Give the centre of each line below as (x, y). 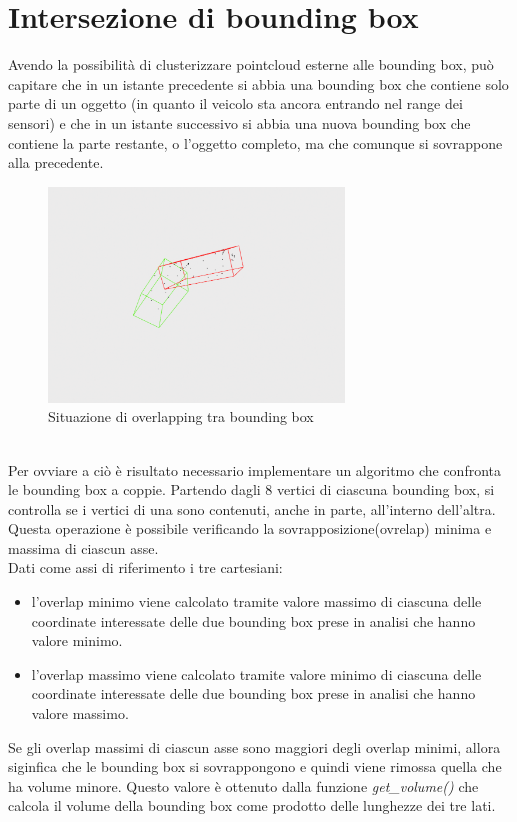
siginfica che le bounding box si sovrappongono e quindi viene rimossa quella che (255, 766)
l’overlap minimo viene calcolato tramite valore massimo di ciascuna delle (256, 601)
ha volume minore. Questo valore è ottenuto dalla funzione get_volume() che (243, 785)
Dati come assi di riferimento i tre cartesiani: (145, 567)
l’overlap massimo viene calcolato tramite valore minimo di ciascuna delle (256, 673)
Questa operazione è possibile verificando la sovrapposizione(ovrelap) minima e (250, 528)
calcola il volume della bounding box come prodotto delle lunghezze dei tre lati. (252, 805)
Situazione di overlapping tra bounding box (181, 416)
